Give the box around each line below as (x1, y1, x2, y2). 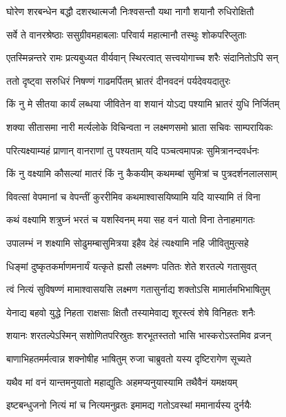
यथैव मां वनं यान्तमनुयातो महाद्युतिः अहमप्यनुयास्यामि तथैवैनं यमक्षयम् (6, 374, 238, 389)
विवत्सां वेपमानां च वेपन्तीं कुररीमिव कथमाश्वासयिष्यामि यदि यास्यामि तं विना (6, 189, 261, 203)
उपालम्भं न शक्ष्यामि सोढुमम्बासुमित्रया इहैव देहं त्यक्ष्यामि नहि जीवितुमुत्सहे (6, 235, 249, 250)
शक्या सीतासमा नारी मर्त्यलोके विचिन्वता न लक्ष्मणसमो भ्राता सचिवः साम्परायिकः (6, 119, 273, 134)
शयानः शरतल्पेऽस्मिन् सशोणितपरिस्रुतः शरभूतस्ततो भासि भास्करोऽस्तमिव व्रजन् (6, 328, 272, 343)
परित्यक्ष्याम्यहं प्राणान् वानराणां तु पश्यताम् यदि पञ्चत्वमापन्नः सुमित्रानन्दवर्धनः (6, 143, 259, 157)
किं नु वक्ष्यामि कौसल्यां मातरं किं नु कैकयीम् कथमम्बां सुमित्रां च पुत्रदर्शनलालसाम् (6, 166, 277, 181)
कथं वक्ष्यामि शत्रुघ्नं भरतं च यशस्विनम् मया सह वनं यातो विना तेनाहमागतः (6, 212, 255, 227)
